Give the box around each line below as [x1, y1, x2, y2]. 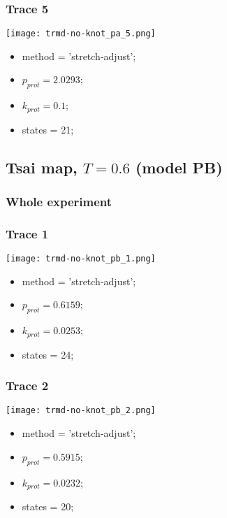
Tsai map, [6, 156, 78, 178]
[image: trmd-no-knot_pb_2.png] [6, 405, 156, 416]
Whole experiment [6, 193, 112, 210]
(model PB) [135, 156, 223, 178]
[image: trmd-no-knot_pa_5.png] [6, 29, 156, 39]
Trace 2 [6, 377, 49, 394]
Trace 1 [6, 224, 49, 242]
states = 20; [22, 498, 74, 513]
